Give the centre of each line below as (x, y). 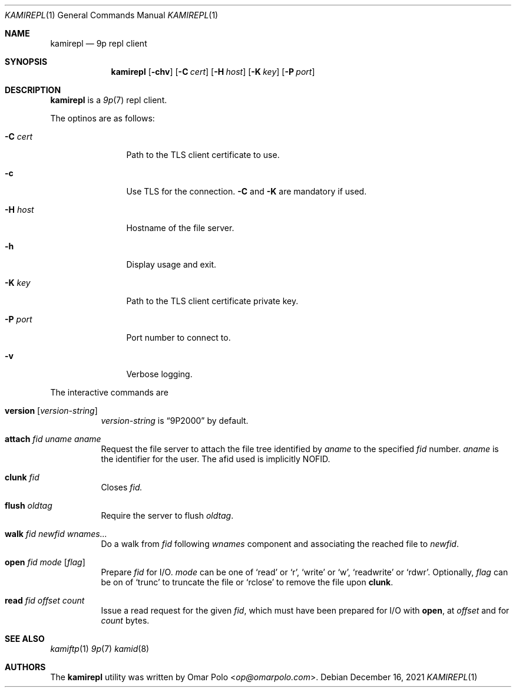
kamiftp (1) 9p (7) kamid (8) (100, 649)
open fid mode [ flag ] (45, 562)
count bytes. (125, 620)
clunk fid (22, 477)
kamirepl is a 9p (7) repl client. (109, 100)
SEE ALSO (25, 639)
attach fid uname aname (53, 439)
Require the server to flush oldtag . (167, 515)
